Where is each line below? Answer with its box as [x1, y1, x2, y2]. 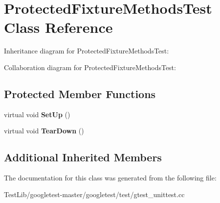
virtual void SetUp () [4, 109, 70, 119]
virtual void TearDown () [4, 126, 84, 136]
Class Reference [4, 17, 113, 37]
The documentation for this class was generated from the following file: [4, 173, 217, 183]
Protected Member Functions [4, 86, 156, 101]
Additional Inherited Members [4, 150, 162, 165]
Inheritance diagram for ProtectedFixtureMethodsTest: [4, 46, 169, 56]
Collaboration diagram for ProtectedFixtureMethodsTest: [4, 62, 176, 72]
